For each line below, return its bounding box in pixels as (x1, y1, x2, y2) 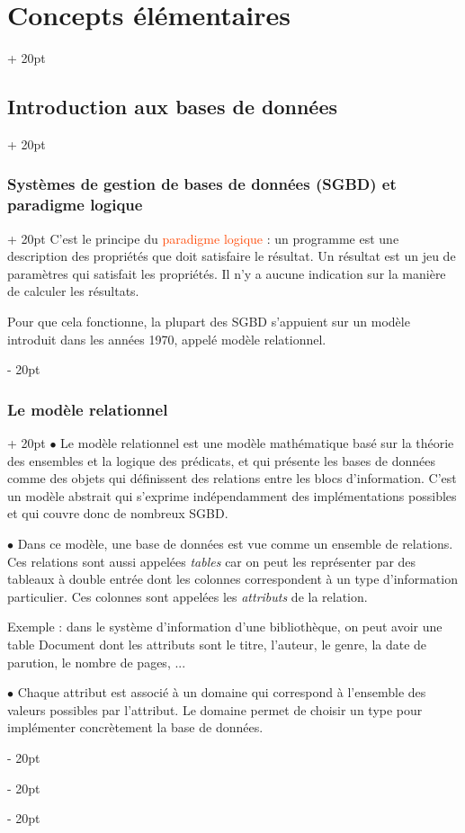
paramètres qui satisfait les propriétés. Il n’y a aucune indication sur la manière (7, 264, 446, 282)
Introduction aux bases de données (7, 93, 337, 121)
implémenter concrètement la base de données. (7, 718, 264, 737)
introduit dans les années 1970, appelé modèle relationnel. (7, 329, 326, 348)
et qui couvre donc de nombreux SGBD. (7, 504, 228, 523)
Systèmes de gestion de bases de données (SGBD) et (7, 173, 397, 195)
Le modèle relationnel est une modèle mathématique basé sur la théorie (60, 434, 454, 452)
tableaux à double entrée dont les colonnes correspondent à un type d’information (7, 569, 458, 588)
